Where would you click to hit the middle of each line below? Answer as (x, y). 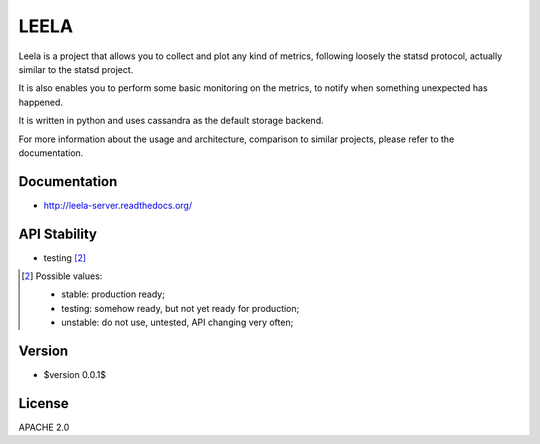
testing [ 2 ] (65, 257)
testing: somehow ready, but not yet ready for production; (180, 308)
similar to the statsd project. (76, 69)
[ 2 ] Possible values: (62, 276)
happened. (41, 102)
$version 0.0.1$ (75, 375)
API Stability (57, 233)
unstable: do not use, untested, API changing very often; (177, 322)
